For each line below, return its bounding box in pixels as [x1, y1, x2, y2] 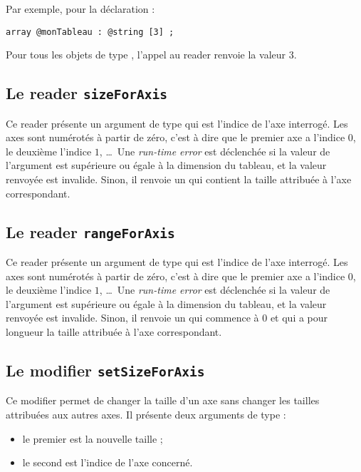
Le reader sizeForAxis [6, 82, 168, 104]
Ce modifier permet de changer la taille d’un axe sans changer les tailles [6, 393, 320, 408]
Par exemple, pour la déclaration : [6, 1, 155, 16]
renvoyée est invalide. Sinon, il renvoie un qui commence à [6, 310, 259, 325]
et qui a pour [270, 310, 328, 325]
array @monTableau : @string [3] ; [6, 26, 174, 37]
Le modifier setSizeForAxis [6, 359, 205, 381]
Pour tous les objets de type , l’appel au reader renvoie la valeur [6, 47, 286, 62]
